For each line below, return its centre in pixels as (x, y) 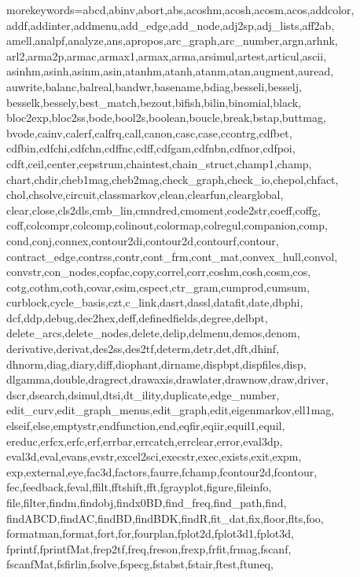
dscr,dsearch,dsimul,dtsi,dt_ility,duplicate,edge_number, (143, 394)
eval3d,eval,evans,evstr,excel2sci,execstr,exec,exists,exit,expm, (154, 456)
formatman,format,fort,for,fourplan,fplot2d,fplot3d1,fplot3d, (150, 533)
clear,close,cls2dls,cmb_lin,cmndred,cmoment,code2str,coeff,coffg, (163, 209)
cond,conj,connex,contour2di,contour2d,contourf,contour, (143, 240)
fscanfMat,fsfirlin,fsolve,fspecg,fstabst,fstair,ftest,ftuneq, (140, 564)
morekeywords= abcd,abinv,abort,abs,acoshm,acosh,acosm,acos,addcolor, (180, 9)
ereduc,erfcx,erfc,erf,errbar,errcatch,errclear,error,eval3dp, (145, 441)
